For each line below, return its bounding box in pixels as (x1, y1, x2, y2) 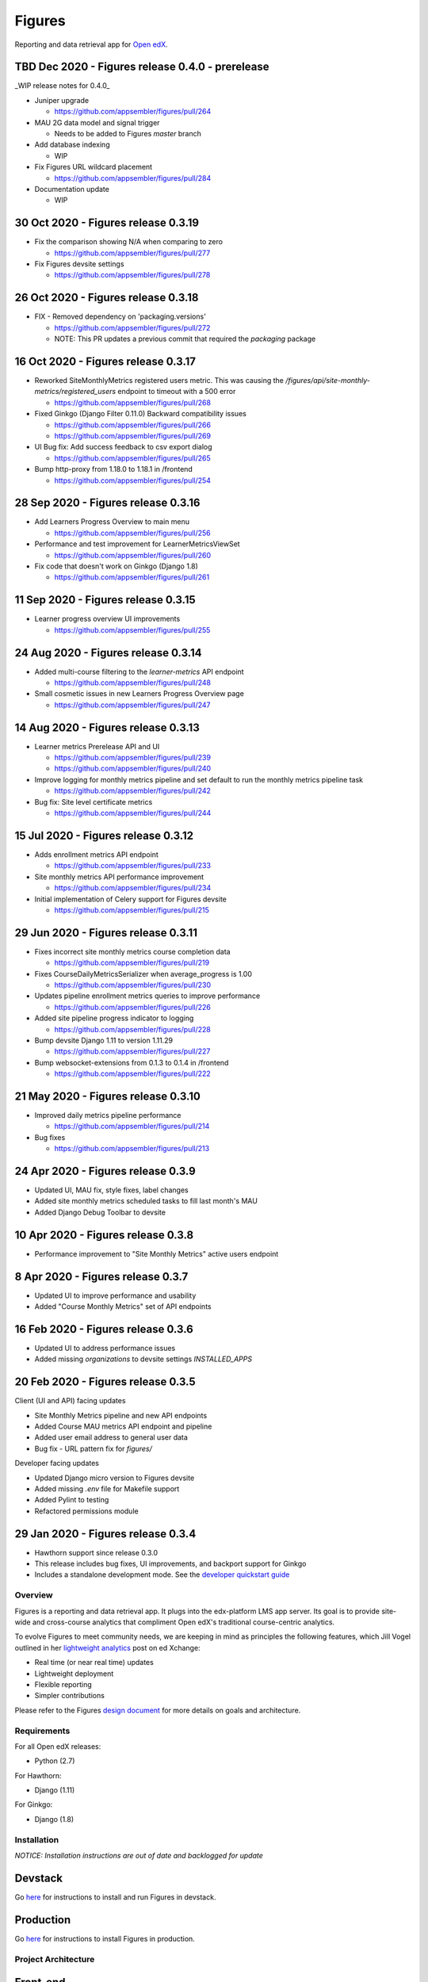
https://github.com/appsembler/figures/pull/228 (54, 1024, 212, 1034)
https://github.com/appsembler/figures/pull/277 (54, 248, 211, 258)
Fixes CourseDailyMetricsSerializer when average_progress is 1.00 (34, 969, 253, 978)
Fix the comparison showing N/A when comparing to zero (34, 237, 224, 247)
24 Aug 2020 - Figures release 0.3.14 (14, 646, 202, 660)
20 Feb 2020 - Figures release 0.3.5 (14, 1376, 196, 1389)
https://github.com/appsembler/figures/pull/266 (54, 420, 212, 430)
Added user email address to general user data (34, 1433, 188, 1442)
